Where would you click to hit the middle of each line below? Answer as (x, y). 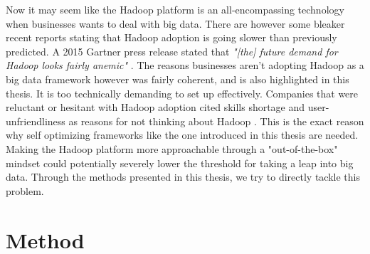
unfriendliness (36, 121)
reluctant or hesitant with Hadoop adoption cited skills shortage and (155, 107)
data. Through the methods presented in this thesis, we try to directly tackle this (183, 177)
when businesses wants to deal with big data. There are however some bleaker (175, 23)
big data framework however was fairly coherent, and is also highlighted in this (178, 79)
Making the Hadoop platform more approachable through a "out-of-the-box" (172, 148)
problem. (25, 190)
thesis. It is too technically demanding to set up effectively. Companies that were (182, 93)
